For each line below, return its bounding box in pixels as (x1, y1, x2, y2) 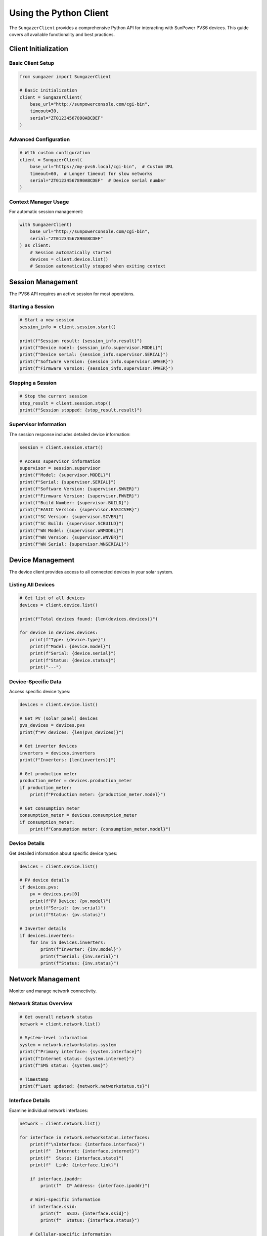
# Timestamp (19, 1076, 49, 1082)
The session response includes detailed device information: (9, 431, 131, 437)
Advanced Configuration (9, 136, 70, 143)
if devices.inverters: (19, 932, 75, 938)
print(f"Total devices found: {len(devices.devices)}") (19, 616, 158, 621)
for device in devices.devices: (19, 630, 98, 635)
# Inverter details (19, 926, 67, 931)
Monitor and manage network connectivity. (9, 988, 97, 994)
